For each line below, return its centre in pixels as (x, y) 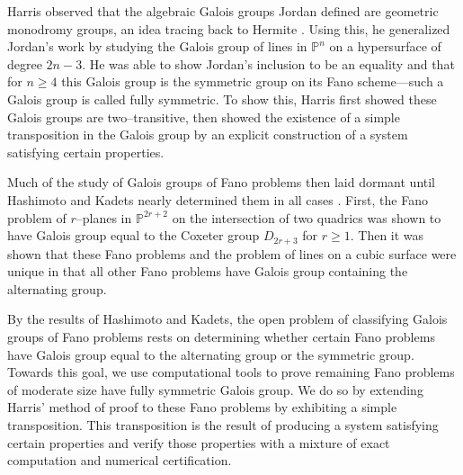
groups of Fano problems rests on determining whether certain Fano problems (221, 336)
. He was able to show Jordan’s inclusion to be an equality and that (268, 63)
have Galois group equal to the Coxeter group (134, 235)
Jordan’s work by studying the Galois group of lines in (157, 46)
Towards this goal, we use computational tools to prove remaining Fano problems (231, 372)
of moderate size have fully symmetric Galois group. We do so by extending (215, 389)
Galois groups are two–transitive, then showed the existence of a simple (204, 117)
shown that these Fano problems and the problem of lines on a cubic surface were (232, 253)
